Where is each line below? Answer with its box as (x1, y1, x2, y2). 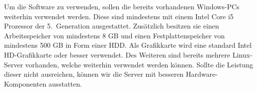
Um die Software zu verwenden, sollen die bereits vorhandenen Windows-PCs (4, 1, 240, 11)
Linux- (232, 49, 253, 60)
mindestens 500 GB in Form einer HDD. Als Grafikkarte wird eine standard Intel (4, 40, 252, 50)
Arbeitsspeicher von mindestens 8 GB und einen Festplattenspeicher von (4, 30, 225, 40)
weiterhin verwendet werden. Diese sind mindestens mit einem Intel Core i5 (4, 11, 234, 21)
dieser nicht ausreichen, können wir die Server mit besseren (4, 69, 184, 79)
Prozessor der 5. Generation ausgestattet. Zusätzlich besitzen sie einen (4, 21, 219, 31)
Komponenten (4, 78, 47, 89)
